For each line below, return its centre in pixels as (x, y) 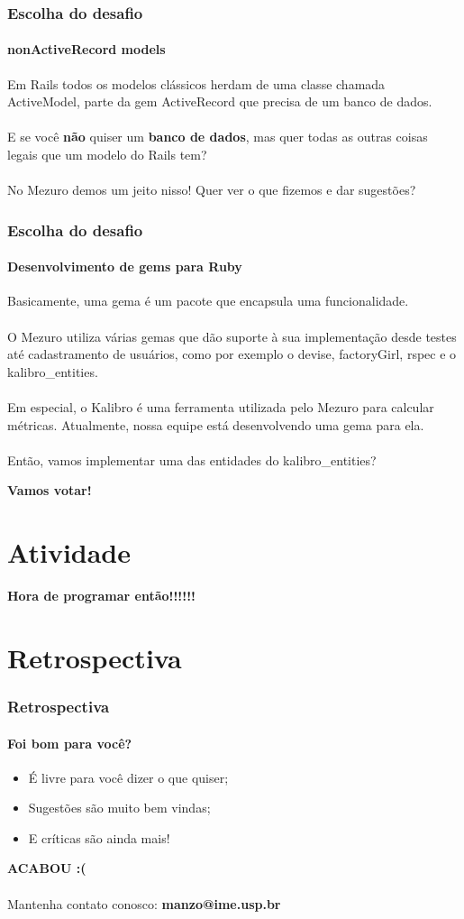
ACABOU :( (47, 868)
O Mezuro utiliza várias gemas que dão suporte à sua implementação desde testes (232, 336)
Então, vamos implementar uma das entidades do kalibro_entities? (192, 459)
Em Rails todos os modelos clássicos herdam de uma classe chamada (196, 83)
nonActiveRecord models (86, 49)
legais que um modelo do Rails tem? (107, 155)
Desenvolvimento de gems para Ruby (125, 267)
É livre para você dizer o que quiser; (128, 777)
